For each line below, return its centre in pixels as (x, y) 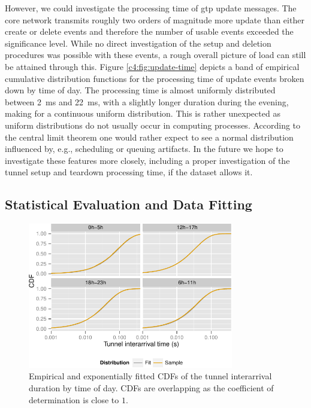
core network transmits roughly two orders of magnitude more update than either (155, 19)
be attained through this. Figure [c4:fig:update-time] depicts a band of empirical (152, 66)
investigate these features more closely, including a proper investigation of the (147, 160)
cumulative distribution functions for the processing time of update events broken (155, 78)
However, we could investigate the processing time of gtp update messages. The (151, 8)
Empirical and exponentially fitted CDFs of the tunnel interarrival (150, 376)
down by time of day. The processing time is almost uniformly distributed (140, 90)
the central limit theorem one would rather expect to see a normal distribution (149, 137)
